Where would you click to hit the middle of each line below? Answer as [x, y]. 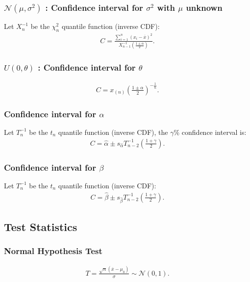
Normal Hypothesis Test [53, 251]
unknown [204, 7]
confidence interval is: [214, 132]
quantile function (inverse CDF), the [113, 132]
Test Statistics [41, 226]
